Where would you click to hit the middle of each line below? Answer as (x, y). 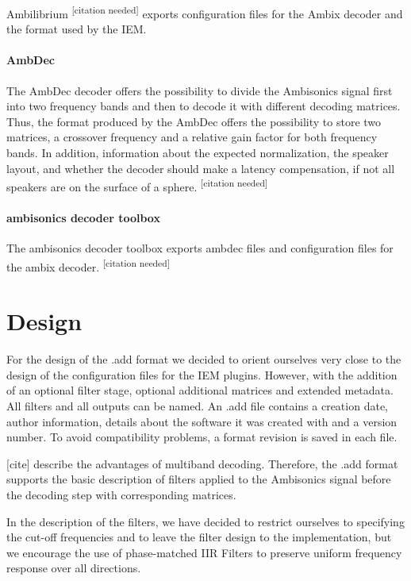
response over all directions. (74, 568)
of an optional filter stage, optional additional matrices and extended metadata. (200, 390)
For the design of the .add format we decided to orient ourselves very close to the (204, 359)
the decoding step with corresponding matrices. (121, 494)
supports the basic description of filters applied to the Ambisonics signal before (199, 479)
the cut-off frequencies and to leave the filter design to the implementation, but (199, 537)
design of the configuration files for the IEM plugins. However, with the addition (202, 374)
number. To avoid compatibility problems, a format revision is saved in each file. (202, 437)
